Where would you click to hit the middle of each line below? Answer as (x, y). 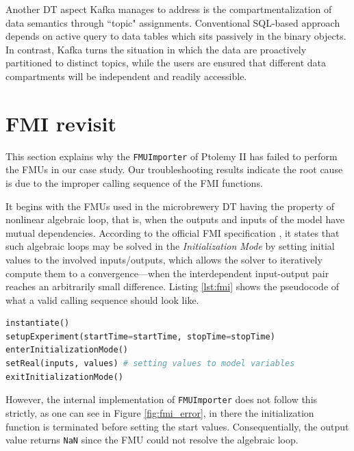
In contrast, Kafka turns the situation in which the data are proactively (156, 49)
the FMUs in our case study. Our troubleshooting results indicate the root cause (174, 169)
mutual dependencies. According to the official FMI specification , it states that (173, 232)
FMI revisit (61, 123)
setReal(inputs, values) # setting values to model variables (150, 364)
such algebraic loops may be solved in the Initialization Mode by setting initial (170, 246)
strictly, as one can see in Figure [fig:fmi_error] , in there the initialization (160, 412)
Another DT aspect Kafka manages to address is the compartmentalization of (169, 9)
